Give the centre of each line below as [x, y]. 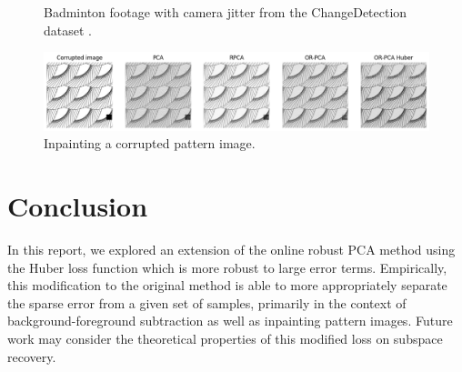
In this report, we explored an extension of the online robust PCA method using [231, 250]
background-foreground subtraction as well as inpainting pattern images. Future [230, 321]
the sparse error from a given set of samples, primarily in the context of [207, 302]
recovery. [32, 356]
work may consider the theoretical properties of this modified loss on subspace [225, 338]
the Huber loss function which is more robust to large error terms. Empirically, [227, 267]
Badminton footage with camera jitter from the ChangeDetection [226, 12]
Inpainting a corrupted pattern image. [150, 143]
